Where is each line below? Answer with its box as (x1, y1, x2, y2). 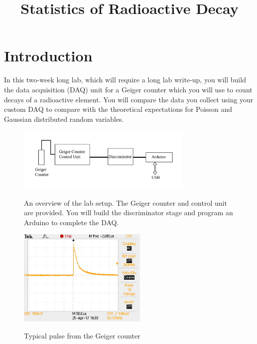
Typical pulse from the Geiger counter (24, 330, 140, 341)
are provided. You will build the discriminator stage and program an (24, 207, 233, 218)
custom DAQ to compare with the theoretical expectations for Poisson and (4, 104, 233, 114)
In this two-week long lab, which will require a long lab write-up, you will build (4, 74, 246, 85)
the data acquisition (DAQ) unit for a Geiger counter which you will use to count (4, 84, 253, 94)
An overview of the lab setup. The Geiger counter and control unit (24, 197, 227, 208)
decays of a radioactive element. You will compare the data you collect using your (4, 94, 254, 104)
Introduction (4, 45, 93, 66)
